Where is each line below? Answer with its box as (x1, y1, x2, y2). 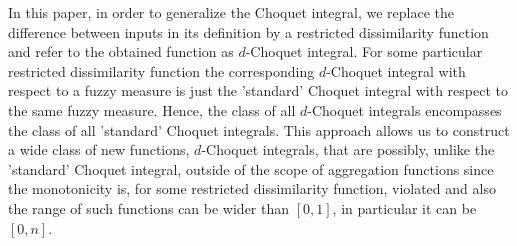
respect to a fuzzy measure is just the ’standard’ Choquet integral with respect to (8, 80, 508, 101)
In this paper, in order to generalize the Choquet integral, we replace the (8, 2, 454, 22)
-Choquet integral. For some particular (245, 41, 483, 62)
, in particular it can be (332, 197, 477, 218)
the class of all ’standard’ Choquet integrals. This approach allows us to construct (8, 119, 510, 140)
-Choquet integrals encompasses (307, 99, 502, 120)
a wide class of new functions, (8, 139, 190, 160)
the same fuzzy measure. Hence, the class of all (8, 99, 296, 120)
